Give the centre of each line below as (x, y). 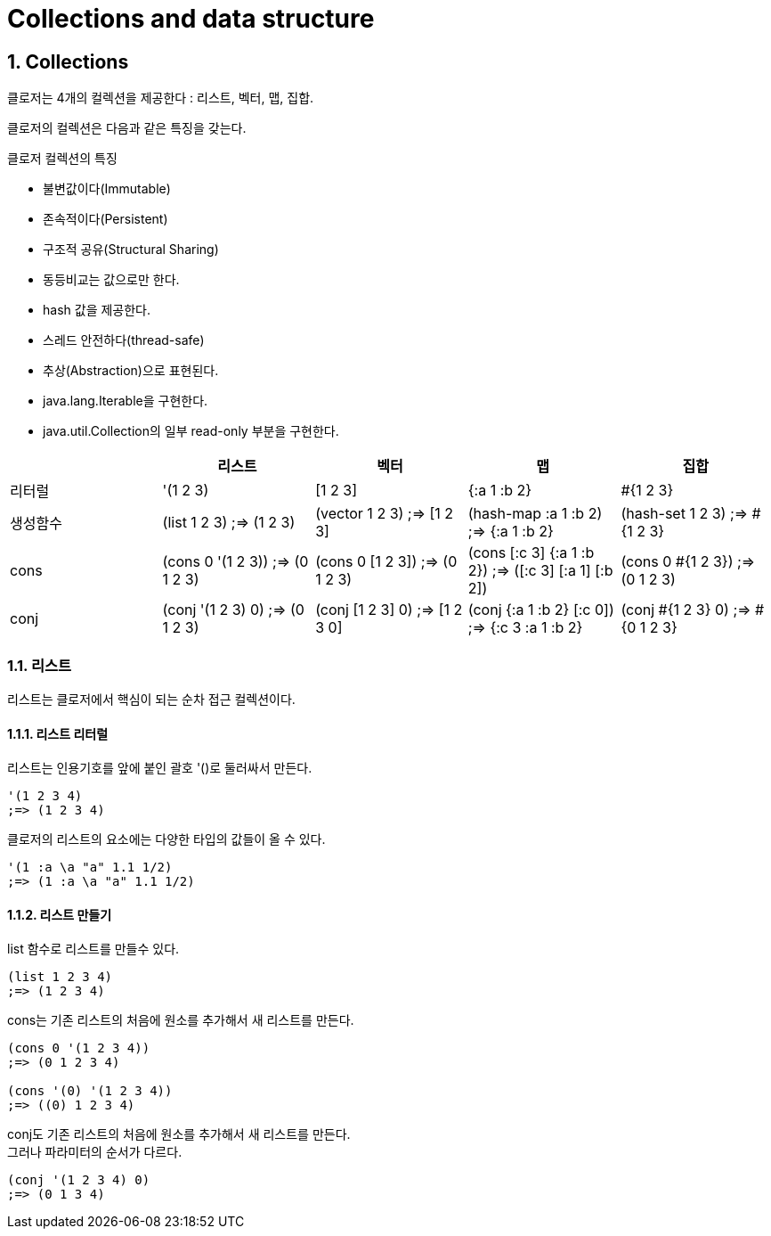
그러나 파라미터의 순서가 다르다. (95, 1152)
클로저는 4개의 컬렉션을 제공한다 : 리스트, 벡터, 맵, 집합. (161, 98)
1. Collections (68, 61)
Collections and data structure (191, 19)
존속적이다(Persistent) (106, 219)
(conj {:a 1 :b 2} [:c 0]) (541, 610)
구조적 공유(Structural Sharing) (131, 250)
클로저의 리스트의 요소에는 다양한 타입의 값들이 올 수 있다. (166, 839)
